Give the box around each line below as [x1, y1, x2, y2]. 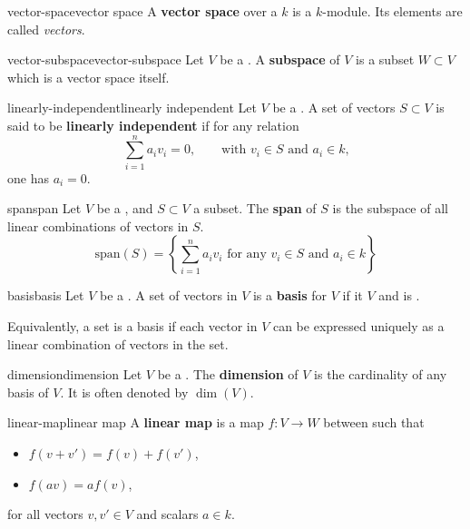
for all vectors [7, 505, 83, 524]
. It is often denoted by [60, 382, 189, 401]
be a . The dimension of [157, 365, 299, 384]
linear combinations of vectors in [7, 216, 189, 235]
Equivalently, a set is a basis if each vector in [7, 317, 258, 336]
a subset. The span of [193, 199, 317, 218]
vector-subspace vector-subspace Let [7, 50, 204, 69]
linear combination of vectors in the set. [7, 334, 229, 353]
